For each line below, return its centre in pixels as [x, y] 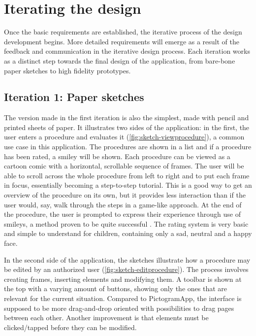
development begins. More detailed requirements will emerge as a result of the [122, 41]
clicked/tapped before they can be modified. [70, 327]
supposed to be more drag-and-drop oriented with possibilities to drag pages [119, 308]
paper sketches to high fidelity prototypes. [67, 70]
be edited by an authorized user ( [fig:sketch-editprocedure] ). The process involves [126, 269]
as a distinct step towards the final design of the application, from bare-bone [120, 60]
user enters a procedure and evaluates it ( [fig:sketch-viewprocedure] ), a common [124, 137]
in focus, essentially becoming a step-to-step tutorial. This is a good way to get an [128, 185]
